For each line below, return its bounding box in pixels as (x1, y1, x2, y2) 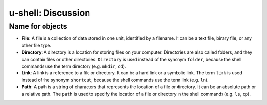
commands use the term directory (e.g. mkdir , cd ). (21, 63, 126, 69)
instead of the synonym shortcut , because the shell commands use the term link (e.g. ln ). (21, 77, 209, 83)
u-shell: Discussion (9, 7, 90, 18)
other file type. (21, 42, 52, 48)
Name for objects (9, 22, 67, 31)
